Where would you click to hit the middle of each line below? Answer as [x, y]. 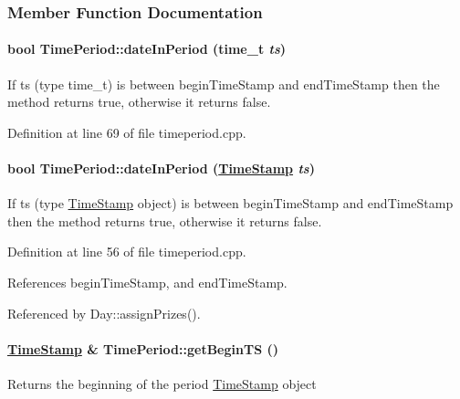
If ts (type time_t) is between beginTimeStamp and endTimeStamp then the [224, 84]
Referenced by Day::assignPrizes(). [104, 313]
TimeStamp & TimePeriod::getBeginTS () [143, 348]
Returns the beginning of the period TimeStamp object [162, 383]
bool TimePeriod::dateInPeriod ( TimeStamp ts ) [161, 168]
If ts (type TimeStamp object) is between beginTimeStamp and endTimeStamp [230, 203]
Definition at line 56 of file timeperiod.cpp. [127, 252]
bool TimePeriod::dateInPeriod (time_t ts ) [146, 49]
